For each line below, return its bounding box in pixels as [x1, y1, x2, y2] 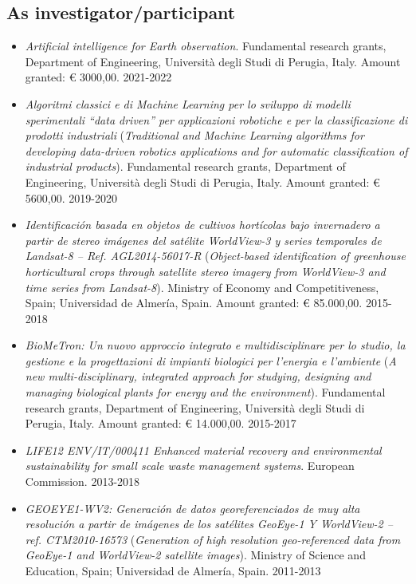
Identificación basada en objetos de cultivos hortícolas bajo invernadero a [25, 216, 380, 233]
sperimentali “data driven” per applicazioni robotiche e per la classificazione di [25, 111, 408, 128]
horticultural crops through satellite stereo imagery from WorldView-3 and [25, 262, 386, 279]
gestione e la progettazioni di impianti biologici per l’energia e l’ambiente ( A [25, 352, 397, 369]
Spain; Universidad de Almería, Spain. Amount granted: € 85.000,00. [25, 294, 363, 311]
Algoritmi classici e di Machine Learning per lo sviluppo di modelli [25, 95, 351, 112]
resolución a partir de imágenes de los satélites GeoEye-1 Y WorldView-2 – [25, 515, 393, 532]
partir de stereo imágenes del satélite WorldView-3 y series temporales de [25, 231, 382, 248]
